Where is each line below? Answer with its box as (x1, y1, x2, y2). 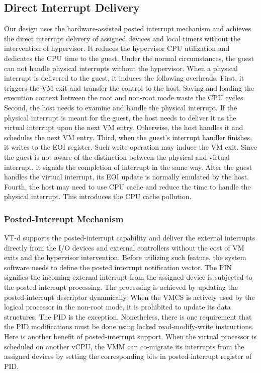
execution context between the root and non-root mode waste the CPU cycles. (4, 92, 245, 103)
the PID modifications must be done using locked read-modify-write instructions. (4, 321, 254, 332)
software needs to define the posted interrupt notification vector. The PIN (4, 262, 232, 272)
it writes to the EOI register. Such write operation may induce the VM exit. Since (4, 142, 257, 152)
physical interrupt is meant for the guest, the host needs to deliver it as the (4, 112, 236, 122)
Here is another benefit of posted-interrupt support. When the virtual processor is (4, 331, 257, 342)
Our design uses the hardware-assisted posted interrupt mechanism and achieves (4, 23, 251, 34)
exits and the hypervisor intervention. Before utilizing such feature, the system (4, 252, 246, 263)
